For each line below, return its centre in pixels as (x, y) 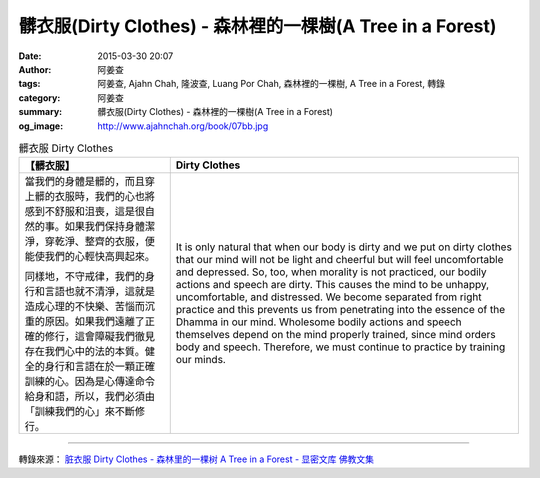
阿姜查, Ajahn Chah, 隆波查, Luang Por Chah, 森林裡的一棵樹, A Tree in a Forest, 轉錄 (271, 84)
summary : (40, 112)
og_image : (41, 126)
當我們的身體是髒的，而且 (84, 182)
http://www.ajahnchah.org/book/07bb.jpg (183, 126)
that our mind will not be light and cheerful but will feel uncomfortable (339, 260)
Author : (35, 69)
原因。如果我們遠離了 (94, 322)
